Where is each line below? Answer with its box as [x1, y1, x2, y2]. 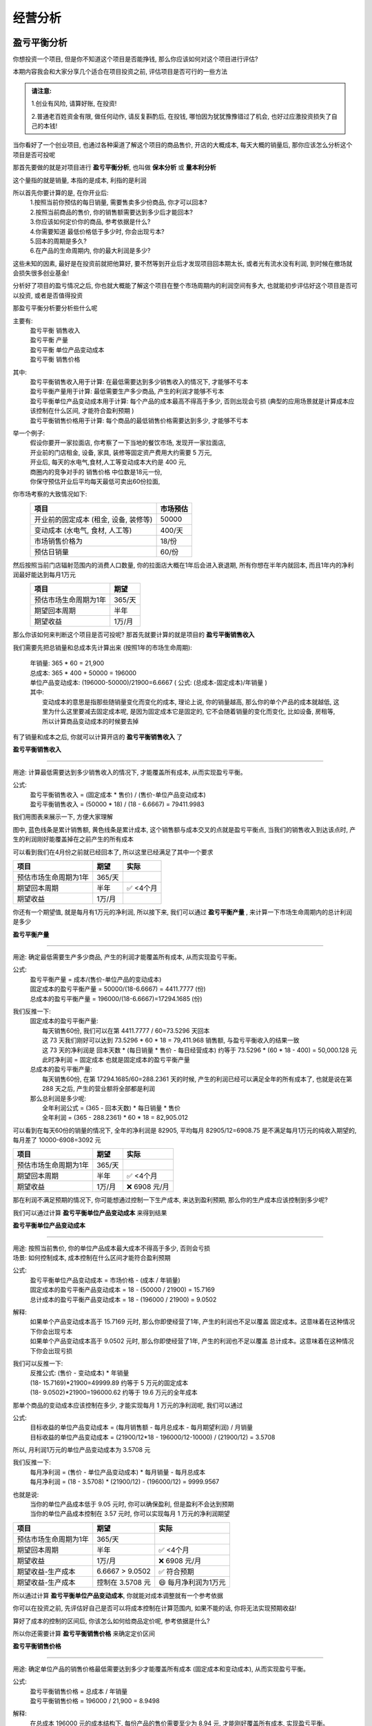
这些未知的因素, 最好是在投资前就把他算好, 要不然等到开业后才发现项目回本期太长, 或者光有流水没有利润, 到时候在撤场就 [12, 259, 353, 267]
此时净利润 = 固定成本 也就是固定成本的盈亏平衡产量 [42, 1055, 191, 1063]
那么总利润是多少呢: [30, 1094, 87, 1103]
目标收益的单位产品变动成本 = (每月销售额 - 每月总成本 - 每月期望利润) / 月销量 [30, 1423, 253, 1432]
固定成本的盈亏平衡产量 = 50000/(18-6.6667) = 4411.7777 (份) [30, 985, 206, 993]
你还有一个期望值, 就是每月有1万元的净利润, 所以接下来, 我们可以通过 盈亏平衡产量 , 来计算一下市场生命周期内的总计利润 [12, 908, 353, 916]
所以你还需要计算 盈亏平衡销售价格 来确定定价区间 [12, 1629, 155, 1638]
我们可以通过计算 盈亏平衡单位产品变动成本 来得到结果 [12, 1208, 167, 1216]
